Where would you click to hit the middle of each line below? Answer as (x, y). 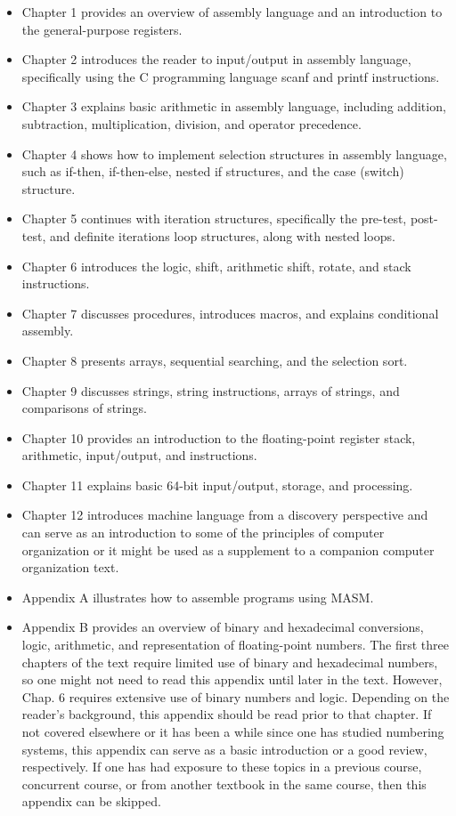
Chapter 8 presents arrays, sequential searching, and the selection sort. (215, 360)
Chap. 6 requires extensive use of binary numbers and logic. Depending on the (236, 696)
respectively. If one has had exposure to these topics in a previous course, (222, 767)
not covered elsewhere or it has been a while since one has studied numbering (233, 731)
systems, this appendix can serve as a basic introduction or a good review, (224, 749)
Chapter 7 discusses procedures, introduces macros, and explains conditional (230, 313)
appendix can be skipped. (91, 801)
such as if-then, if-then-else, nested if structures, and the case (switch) (213, 171)
